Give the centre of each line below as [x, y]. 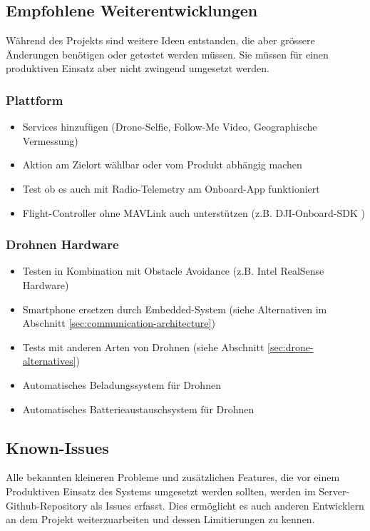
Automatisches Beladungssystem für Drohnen [122, 384]
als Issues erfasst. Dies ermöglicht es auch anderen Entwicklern [227, 505]
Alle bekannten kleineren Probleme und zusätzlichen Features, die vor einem [173, 477]
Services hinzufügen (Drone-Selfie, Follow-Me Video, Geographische [170, 127]
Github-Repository [47, 505]
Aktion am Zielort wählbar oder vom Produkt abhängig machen [162, 165]
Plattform [35, 100]
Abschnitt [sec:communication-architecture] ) [119, 323]
